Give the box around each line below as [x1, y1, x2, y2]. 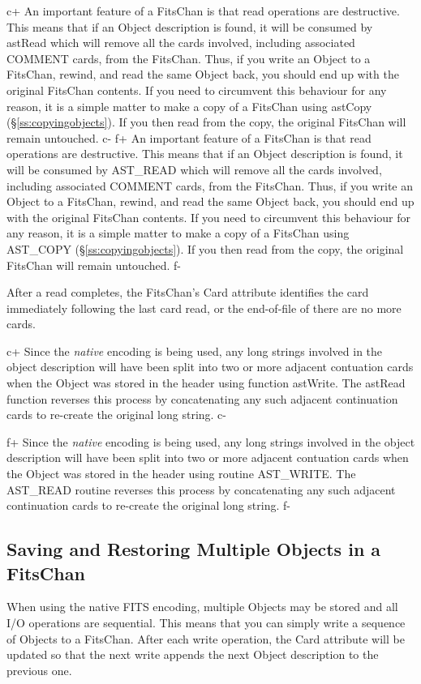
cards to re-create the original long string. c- [6, 406, 226, 423]
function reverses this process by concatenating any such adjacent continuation [6, 390, 398, 407]
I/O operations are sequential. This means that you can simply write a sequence [6, 614, 406, 631]
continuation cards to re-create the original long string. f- [6, 497, 290, 514]
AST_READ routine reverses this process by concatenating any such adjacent [6, 481, 396, 498]
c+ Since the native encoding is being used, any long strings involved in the [6, 342, 383, 359]
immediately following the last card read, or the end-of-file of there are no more [6, 299, 402, 316]
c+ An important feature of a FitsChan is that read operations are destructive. [6, 2, 400, 19]
